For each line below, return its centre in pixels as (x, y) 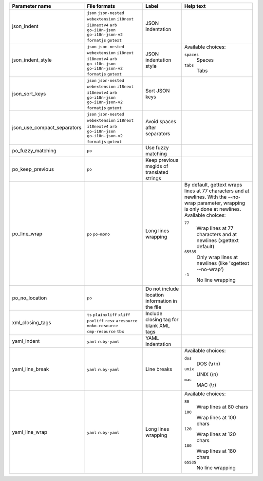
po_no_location (29, 298)
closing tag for (162, 320)
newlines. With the (206, 197)
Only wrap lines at (217, 257)
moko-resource (103, 325)
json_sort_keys (29, 94)
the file (153, 307)
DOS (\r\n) (208, 364)
